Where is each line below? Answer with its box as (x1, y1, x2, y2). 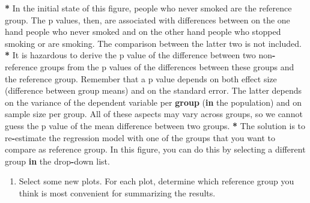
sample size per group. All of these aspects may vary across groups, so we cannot (5, 108, 303, 120)
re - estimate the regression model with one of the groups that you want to (5, 131, 275, 144)
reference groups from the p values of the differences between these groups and (5, 60, 294, 73)
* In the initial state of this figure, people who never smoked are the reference (5, 2, 292, 14)
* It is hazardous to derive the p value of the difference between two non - (5, 49, 276, 61)
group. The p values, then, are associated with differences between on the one (5, 13, 290, 26)
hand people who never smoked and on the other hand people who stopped (5, 25, 281, 38)
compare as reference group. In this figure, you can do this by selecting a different (5, 143, 306, 156)
